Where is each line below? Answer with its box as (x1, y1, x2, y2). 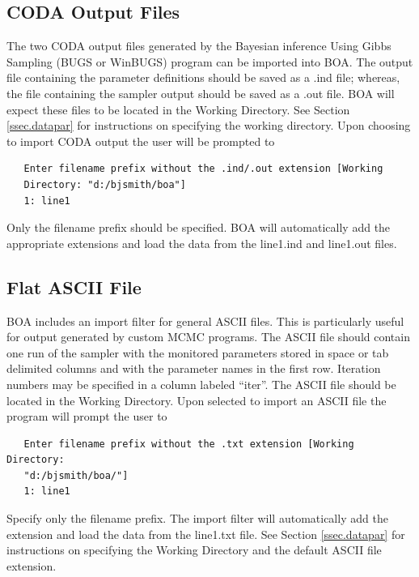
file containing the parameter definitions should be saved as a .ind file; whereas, (6, 69, 400, 86)
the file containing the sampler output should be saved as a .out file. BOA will (6, 84, 395, 101)
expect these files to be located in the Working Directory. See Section (6, 100, 350, 118)
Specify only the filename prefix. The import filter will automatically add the (6, 510, 388, 527)
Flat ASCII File (6, 274, 142, 299)
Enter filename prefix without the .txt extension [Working (23, 438, 354, 450)
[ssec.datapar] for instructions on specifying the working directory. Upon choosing (6, 117, 411, 134)
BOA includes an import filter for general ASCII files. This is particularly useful (6, 312, 404, 329)
